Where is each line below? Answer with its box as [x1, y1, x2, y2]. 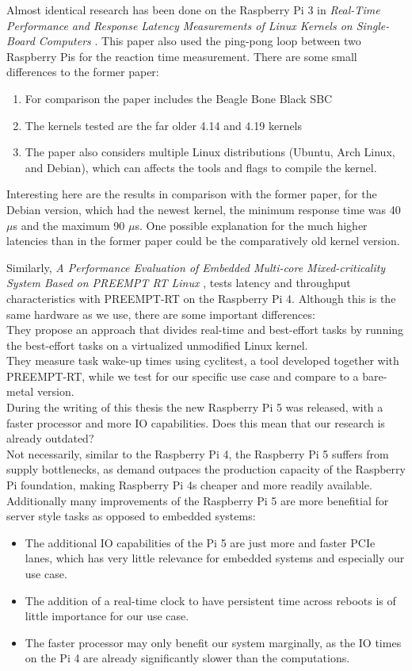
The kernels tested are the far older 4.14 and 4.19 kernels [25, 117, 303, 133]
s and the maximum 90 [13, 217, 125, 233]
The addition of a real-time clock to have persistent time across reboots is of [25, 592, 396, 608]
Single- [356, 17, 390, 33]
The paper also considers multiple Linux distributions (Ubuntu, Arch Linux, [25, 144, 395, 160]
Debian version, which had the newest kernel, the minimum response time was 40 [6, 201, 401, 217]
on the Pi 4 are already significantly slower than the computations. [25, 650, 350, 666]
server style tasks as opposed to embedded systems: [6, 508, 256, 524]
